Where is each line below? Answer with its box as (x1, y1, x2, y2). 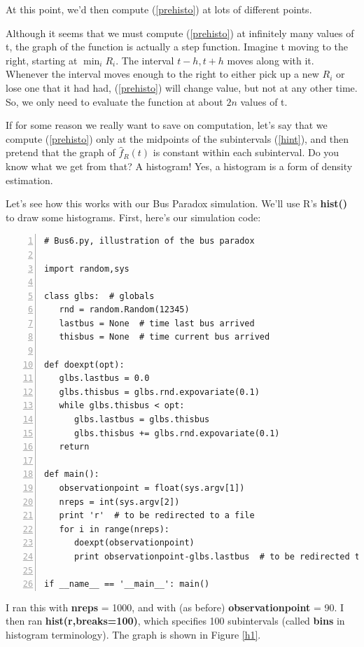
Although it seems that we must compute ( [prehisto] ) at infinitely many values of (6, 25, 354, 40)
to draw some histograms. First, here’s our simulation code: (6, 209, 261, 224)
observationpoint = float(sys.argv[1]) (59, 483, 245, 493)
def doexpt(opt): (44, 359, 125, 370)
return (59, 442, 90, 452)
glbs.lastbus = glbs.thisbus (73, 415, 210, 425)
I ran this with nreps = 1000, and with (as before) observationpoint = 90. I (6, 599, 344, 614)
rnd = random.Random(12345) (59, 305, 190, 315)
